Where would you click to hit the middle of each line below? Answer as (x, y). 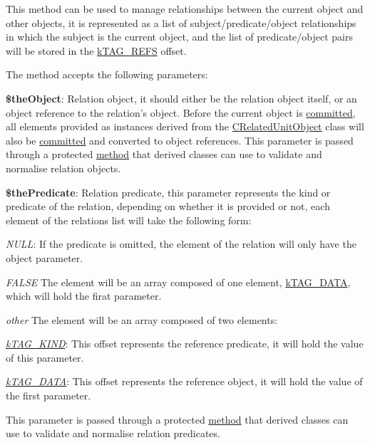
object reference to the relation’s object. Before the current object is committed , (181, 112)
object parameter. (45, 257)
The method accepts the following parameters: (107, 74)
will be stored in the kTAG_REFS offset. (96, 50)
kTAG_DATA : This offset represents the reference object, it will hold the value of (184, 381)
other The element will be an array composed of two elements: (142, 319)
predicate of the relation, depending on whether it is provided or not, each (168, 206)
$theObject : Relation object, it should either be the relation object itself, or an (181, 98)
